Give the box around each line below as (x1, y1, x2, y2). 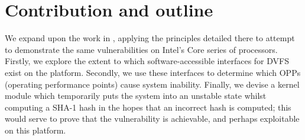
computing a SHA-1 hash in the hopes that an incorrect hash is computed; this (5, 101, 291, 113)
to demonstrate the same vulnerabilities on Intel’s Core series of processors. (5, 43, 278, 55)
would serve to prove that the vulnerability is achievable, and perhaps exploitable (5, 112, 300, 125)
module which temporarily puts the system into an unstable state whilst (5, 89, 267, 102)
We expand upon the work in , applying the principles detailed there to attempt (5, 32, 295, 44)
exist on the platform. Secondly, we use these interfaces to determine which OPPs (5, 66, 301, 78)
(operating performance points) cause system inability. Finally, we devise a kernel (5, 78, 300, 90)
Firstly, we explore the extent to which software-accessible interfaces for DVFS (5, 55, 289, 67)
